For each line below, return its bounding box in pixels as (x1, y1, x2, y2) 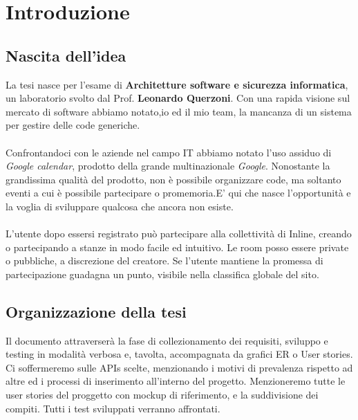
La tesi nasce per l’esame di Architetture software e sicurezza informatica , (6, 77, 348, 91)
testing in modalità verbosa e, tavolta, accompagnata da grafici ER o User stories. (6, 347, 353, 361)
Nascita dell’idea (6, 44, 126, 66)
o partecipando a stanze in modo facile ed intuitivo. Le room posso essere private (6, 239, 349, 254)
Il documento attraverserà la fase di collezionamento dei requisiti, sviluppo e (6, 333, 328, 347)
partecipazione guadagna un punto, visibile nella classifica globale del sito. (6, 266, 319, 281)
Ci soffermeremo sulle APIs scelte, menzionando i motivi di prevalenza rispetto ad (6, 360, 353, 374)
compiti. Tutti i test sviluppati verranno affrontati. (6, 401, 220, 415)
